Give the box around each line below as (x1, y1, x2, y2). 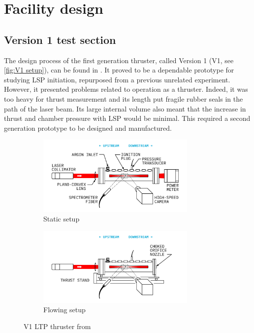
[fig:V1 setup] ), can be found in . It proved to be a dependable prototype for (4, 65, 234, 75)
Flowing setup (43, 304, 86, 315)
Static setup (43, 214, 80, 224)
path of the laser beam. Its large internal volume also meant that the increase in (4, 103, 246, 113)
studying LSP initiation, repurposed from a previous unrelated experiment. (4, 74, 230, 84)
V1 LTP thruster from (24, 321, 91, 332)
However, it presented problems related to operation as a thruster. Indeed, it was (4, 84, 248, 94)
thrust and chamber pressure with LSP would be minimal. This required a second (4, 113, 251, 123)
